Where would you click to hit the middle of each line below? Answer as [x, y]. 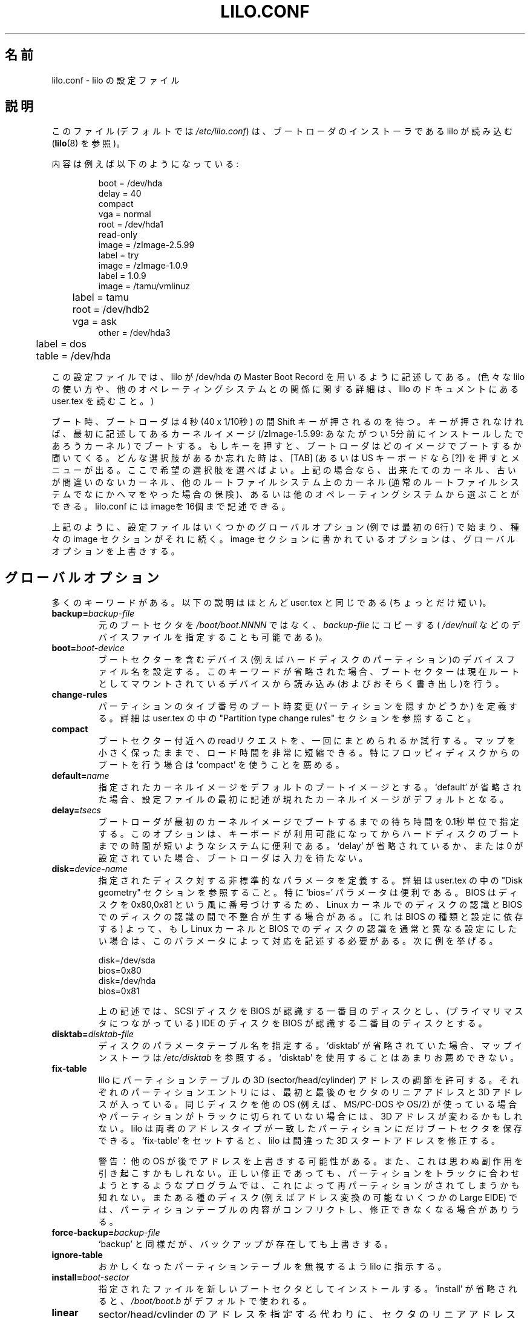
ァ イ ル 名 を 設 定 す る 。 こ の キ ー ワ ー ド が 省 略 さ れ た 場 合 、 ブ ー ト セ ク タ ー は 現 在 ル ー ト [309, 672]
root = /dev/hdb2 [111, 310]
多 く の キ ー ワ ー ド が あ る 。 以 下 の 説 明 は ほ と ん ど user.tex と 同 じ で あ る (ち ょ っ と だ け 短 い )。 [271, 603]
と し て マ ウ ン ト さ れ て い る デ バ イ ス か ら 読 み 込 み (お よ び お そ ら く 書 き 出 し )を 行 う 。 [301, 684]
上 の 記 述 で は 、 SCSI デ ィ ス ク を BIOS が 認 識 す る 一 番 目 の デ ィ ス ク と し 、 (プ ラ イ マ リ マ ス [311, 1011]
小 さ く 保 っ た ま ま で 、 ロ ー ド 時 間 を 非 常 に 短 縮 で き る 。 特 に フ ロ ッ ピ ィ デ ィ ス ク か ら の [309, 753]
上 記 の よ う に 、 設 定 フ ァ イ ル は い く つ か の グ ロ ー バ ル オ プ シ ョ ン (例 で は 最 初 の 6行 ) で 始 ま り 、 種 [285, 527]
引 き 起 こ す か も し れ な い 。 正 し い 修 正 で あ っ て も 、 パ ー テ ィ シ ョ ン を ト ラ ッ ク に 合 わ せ [309, 1173]
